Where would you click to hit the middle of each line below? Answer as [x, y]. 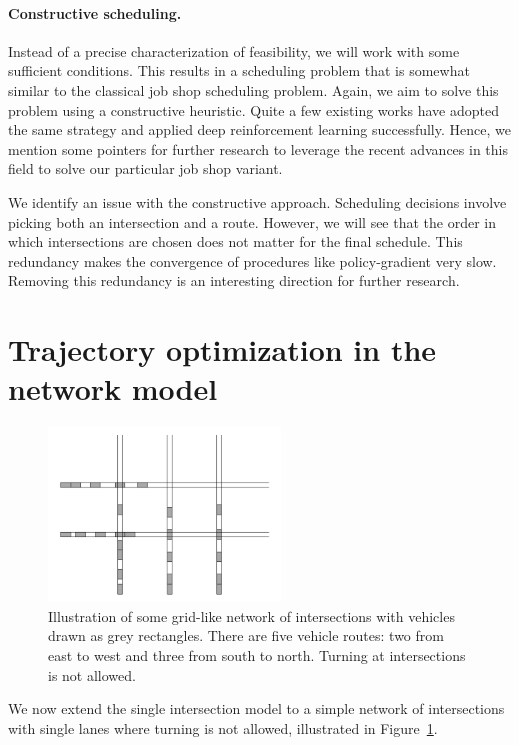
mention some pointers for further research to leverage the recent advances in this [258, 148]
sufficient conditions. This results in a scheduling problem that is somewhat [239, 70]
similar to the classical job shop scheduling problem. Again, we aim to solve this [253, 89]
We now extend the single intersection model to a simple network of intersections [256, 708]
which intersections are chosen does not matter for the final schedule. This [235, 241]
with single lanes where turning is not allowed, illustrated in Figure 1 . [223, 727]
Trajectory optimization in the [222, 349]
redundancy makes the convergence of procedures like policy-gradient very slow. [252, 260]
